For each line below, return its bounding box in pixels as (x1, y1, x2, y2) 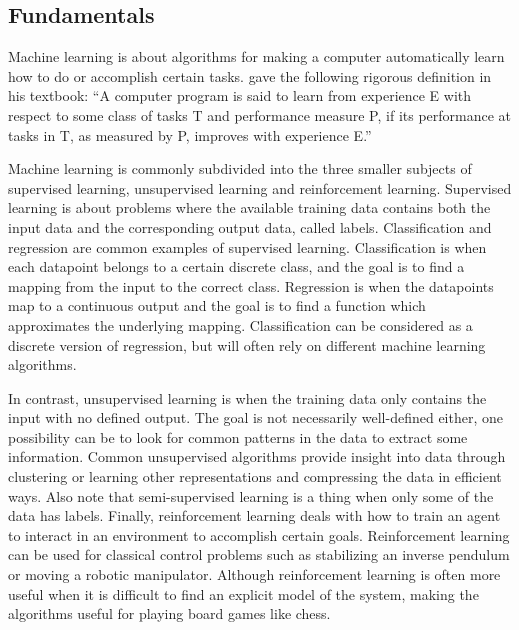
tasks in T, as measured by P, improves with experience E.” (8, 124, 372, 145)
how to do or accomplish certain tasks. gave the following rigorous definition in (8, 65, 492, 86)
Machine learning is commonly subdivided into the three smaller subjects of (8, 158, 472, 179)
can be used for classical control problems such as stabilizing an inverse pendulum (8, 544, 510, 565)
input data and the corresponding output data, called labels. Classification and (8, 216, 492, 237)
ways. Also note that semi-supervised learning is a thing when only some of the (8, 485, 494, 506)
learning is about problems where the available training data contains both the (8, 197, 491, 218)
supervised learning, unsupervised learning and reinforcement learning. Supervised (8, 177, 512, 198)
